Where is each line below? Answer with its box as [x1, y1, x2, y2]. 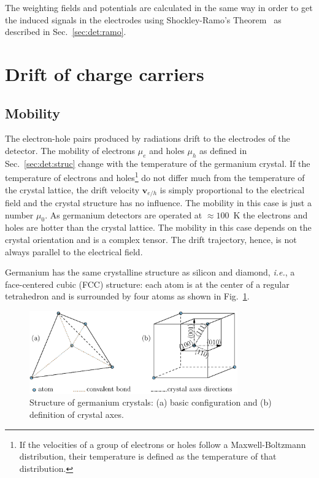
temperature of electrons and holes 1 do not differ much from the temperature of [5, 169, 305, 183]
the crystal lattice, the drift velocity [5, 183, 140, 196]
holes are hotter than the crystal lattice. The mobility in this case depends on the [5, 221, 312, 234]
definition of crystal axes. [29, 408, 124, 420]
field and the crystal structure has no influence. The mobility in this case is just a [5, 196, 312, 209]
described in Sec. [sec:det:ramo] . [5, 25, 126, 38]
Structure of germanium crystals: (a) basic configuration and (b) [29, 396, 272, 409]
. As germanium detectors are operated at [45, 208, 202, 221]
